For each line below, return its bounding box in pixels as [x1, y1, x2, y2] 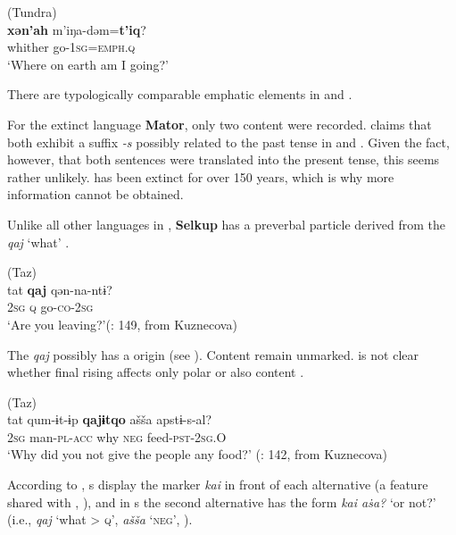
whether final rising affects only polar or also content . [7, 363, 304, 381]
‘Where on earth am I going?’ [7, 54, 169, 73]
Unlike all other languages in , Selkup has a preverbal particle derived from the [7, 214, 445, 233]
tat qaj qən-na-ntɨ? [7, 280, 112, 298]
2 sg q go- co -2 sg [7, 297, 94, 316]
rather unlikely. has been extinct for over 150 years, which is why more [7, 167, 394, 186]
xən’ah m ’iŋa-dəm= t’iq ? [7, 20, 146, 38]
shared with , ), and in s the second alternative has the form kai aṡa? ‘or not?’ [7, 492, 436, 511]
